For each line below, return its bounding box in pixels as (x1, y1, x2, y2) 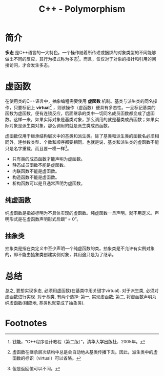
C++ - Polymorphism (39, 3, 125, 15)
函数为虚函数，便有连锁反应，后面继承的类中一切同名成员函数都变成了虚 (5, 111, 150, 116)
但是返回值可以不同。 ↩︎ (12, 366, 60, 372)
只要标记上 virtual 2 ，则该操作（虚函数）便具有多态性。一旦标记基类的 (13, 104, 156, 111)
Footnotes (5, 317, 47, 329)
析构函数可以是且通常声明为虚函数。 (12, 180, 85, 186)
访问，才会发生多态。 (9, 62, 52, 68)
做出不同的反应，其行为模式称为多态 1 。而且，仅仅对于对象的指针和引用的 (5, 55, 152, 62)
